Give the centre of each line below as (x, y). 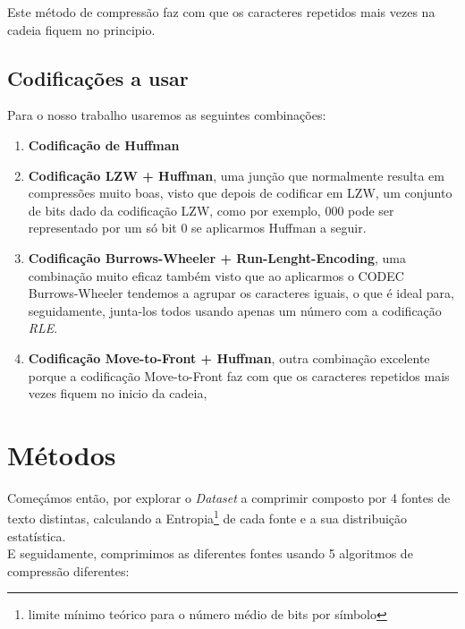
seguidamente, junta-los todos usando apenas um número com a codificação (235, 310)
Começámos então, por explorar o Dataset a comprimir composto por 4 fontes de (229, 497)
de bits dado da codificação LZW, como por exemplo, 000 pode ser (211, 210)
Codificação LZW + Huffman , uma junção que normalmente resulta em (236, 175)
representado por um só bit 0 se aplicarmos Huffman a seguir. (197, 228)
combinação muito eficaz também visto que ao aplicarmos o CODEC (216, 275)
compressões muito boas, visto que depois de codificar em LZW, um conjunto (240, 193)
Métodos (62, 454)
